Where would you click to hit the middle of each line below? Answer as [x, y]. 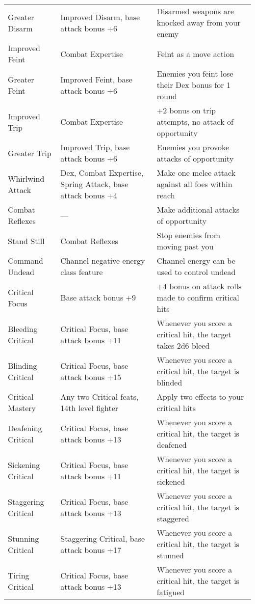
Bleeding [23, 329]
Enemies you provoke [193, 147]
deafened [172, 445]
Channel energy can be [196, 261]
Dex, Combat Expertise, [102, 173]
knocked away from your [199, 22]
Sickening [24, 465]
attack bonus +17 [91, 549]
